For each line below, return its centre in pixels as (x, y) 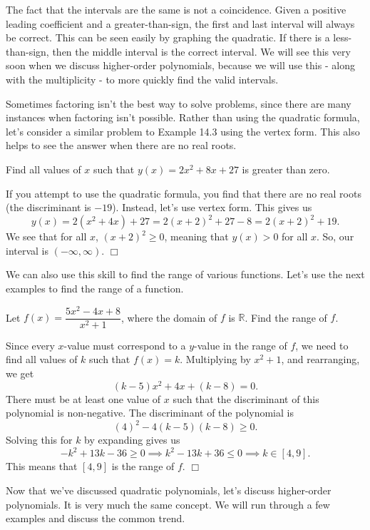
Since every (30, 345)
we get (20, 373)
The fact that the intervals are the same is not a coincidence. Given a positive (176, 9)
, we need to (322, 345)
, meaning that (196, 236)
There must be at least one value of (83, 398)
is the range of (143, 466)
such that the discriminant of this (246, 398)
